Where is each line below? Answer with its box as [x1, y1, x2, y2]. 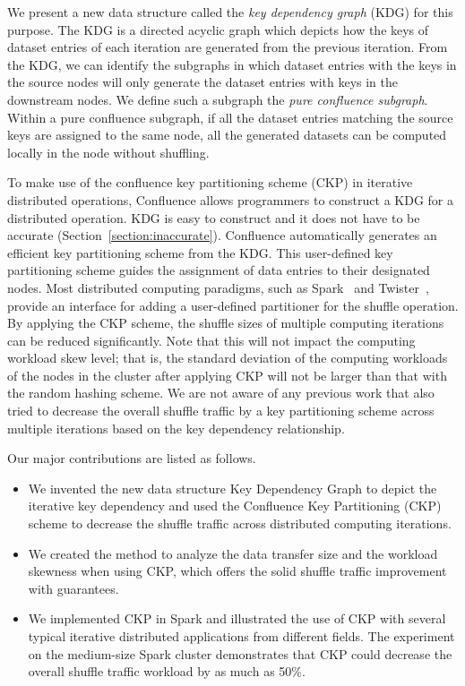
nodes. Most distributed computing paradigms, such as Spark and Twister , [7, 278, 429, 296]
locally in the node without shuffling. [7, 142, 210, 161]
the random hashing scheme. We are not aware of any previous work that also [7, 383, 435, 402]
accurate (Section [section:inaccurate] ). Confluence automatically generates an [7, 226, 437, 244]
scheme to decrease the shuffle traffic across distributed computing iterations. [28, 514, 452, 533]
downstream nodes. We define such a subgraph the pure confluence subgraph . [7, 90, 428, 108]
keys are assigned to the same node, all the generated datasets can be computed [7, 125, 447, 144]
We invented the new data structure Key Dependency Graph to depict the [28, 478, 437, 497]
